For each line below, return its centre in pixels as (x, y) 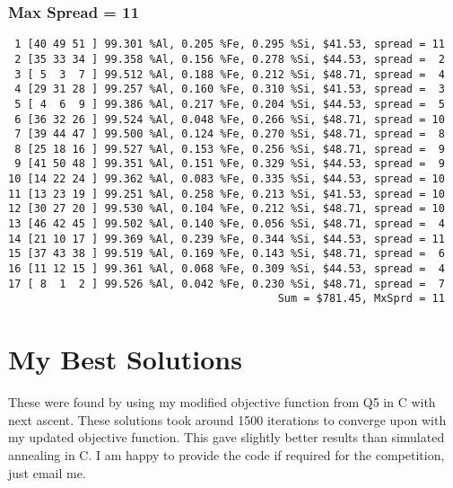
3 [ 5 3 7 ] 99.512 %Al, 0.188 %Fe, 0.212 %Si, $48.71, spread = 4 (230, 74)
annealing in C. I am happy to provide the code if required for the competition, (226, 454)
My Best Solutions (125, 359)
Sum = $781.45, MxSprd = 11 (361, 299)
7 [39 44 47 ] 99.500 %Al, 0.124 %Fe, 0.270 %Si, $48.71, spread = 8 (230, 134)
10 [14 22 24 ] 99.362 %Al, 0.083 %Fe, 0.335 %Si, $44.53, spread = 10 (226, 179)
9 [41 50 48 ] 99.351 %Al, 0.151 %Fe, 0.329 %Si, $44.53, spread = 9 (230, 164)
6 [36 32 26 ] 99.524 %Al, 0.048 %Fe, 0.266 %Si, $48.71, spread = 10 (230, 119)
